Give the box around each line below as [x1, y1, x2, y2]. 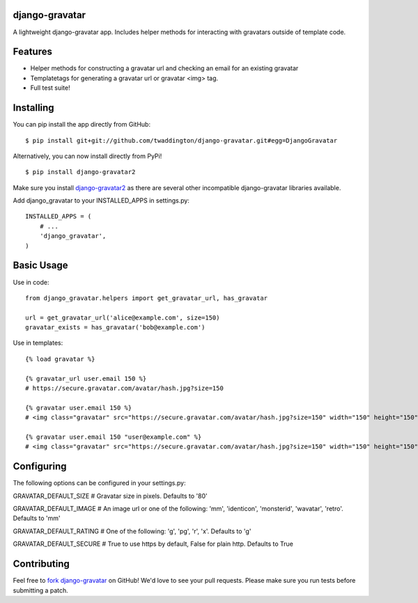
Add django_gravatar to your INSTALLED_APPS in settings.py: [13, 196, 189, 205]
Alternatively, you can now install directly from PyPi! [13, 152, 162, 160]
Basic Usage [13, 260, 68, 272]
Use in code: [13, 278, 49, 286]
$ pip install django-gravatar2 [25, 168, 136, 176]
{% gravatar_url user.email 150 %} [25, 375, 147, 382]
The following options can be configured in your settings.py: [13, 479, 186, 487]
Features [13, 46, 52, 58]
